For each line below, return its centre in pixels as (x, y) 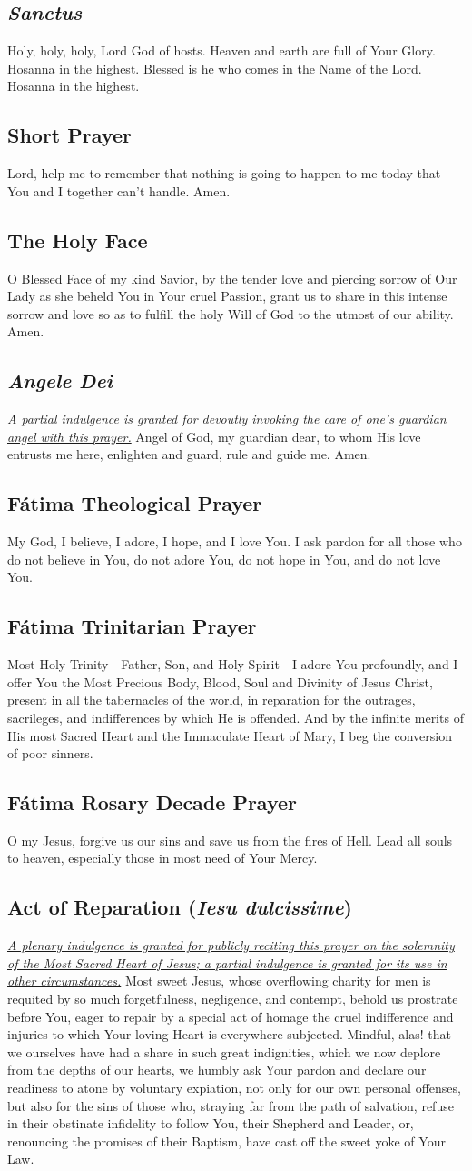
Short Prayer (69, 135)
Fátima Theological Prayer (135, 503)
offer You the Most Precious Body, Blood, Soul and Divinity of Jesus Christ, (220, 681)
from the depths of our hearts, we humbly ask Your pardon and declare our (217, 1070)
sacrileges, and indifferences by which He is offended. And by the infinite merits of (236, 717)
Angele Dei (60, 380)
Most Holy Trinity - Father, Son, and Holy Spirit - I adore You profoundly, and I (233, 664)
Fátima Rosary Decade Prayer (152, 802)
